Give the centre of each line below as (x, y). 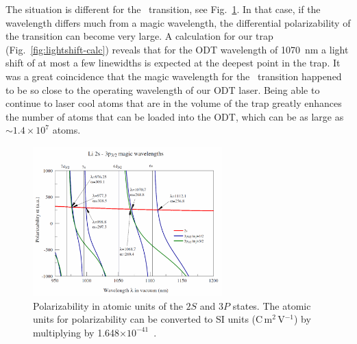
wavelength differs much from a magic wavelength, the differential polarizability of (178, 22)
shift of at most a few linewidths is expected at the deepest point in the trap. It (173, 63)
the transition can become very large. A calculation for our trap (139, 36)
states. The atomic (272, 305)
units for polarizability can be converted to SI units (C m (153, 319)
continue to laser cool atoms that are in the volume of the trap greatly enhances (174, 103)
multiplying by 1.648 (76, 332)
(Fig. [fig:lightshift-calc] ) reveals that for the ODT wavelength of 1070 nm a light (177, 49)
